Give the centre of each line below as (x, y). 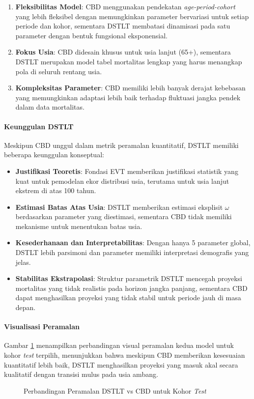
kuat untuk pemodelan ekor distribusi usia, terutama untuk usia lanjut (122, 181)
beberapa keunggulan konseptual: (54, 155)
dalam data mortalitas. (50, 107)
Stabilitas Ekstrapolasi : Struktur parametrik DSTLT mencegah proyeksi (129, 278)
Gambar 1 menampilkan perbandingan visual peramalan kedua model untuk (119, 345)
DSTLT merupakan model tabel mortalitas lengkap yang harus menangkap (129, 61)
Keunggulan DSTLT (39, 126)
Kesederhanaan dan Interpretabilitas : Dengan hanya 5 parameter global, (133, 242)
